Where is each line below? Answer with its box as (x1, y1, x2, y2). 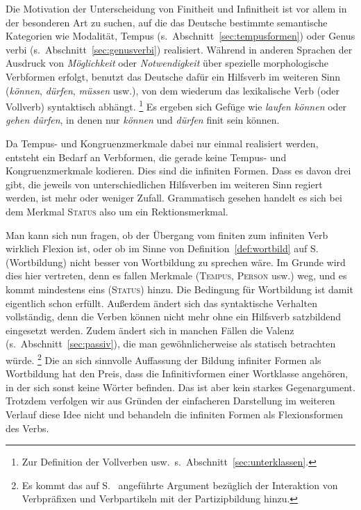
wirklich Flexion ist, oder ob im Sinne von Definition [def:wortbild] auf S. (6, 241, 319, 256)
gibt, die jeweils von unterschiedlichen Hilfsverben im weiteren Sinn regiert (6, 176, 323, 191)
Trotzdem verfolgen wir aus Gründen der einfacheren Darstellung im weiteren (6, 393, 335, 408)
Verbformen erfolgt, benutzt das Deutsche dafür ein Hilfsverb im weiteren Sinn (6, 69, 341, 83)
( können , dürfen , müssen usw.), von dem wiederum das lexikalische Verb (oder (6, 83, 340, 97)
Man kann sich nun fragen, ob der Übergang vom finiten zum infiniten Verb (6, 227, 328, 242)
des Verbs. (6, 420, 49, 435)
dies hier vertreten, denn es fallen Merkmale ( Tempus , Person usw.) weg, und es (6, 268, 347, 283)
